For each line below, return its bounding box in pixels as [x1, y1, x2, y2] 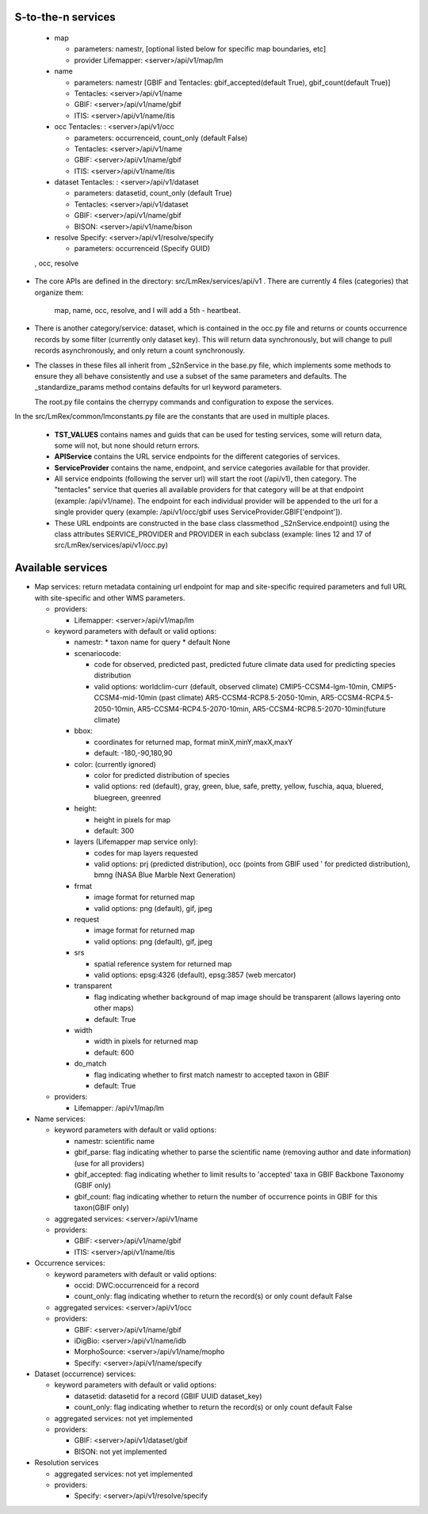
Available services [14, 561, 108, 574]
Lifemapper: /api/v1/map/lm [74, 1103, 164, 1112]
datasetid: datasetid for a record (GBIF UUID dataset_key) [74, 1391, 262, 1401]
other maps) [94, 1003, 134, 1013]
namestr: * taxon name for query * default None [74, 638, 231, 647]
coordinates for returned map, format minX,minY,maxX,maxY [94, 737, 293, 746]
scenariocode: [74, 648, 122, 658]
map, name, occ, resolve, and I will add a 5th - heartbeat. [54, 306, 241, 315]
